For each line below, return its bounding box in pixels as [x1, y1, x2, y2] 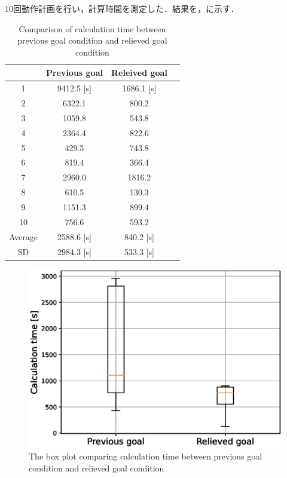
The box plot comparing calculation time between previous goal [29, 450, 262, 462]
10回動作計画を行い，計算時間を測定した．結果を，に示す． [5, 2, 239, 14]
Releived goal [111, 66, 167, 79]
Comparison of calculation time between [19, 22, 166, 35]
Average [9, 230, 38, 243]
